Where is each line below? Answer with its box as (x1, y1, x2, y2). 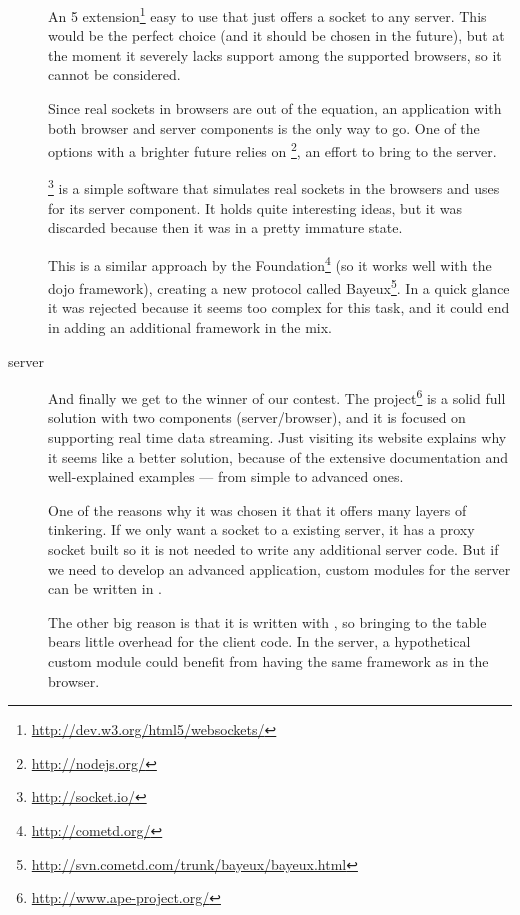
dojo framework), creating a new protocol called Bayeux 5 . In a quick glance (48, 275, 510, 298)
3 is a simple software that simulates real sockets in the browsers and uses (48, 175, 500, 199)
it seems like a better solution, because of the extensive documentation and (48, 446, 509, 467)
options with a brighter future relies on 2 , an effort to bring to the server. (48, 138, 497, 161)
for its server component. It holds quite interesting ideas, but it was (48, 197, 462, 218)
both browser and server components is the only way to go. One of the (48, 117, 480, 138)
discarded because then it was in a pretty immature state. (48, 217, 403, 238)
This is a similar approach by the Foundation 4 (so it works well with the (48, 251, 492, 275)
